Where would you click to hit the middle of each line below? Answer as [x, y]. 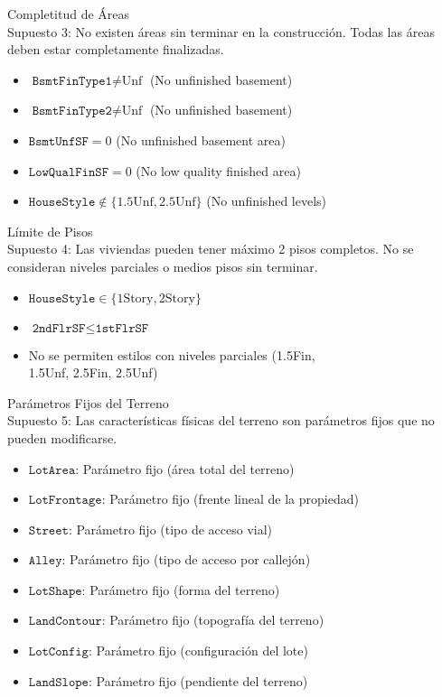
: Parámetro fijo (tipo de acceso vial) [170, 529]
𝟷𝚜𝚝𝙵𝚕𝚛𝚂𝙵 [122, 328]
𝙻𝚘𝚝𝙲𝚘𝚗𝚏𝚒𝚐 [58, 652]
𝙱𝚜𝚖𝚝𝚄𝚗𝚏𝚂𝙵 [58, 141]
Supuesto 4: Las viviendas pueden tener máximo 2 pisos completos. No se [211, 249]
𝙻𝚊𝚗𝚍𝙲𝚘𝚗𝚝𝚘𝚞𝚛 [65, 622]
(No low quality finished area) [218, 170]
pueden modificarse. [62, 437]
